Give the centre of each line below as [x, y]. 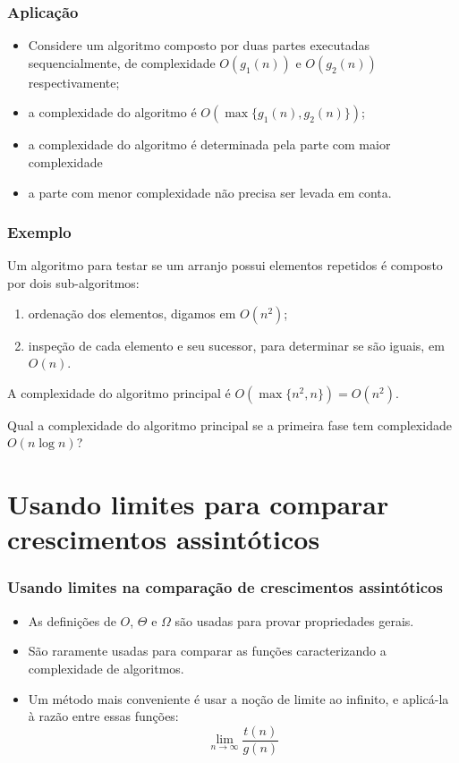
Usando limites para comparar [198, 504]
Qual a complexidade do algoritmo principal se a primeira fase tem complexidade [229, 424]
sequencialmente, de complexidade [122, 62]
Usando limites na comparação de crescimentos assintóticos [225, 587]
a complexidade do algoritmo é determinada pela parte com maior [209, 144]
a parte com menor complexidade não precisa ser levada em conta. [210, 192]
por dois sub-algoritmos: [73, 283]
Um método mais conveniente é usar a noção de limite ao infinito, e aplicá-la [238, 698]
